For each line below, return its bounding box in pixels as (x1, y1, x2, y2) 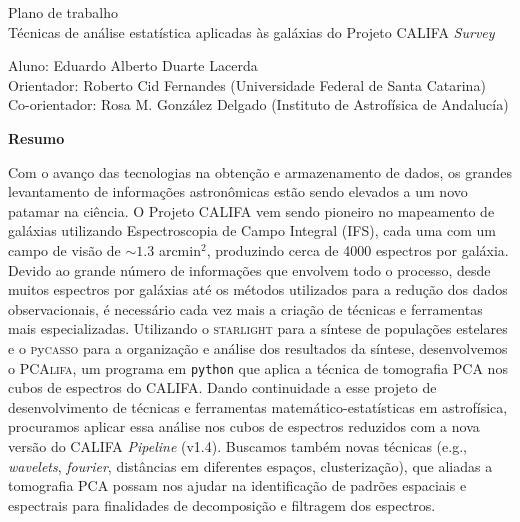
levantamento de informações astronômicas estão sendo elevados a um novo (8, 181, 468, 202)
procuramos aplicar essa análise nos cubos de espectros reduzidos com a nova (8, 416, 480, 437)
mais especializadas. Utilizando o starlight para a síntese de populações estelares (8, 318, 508, 339)
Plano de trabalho (8, 2, 118, 22)
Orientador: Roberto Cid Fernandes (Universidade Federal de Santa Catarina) (8, 74, 486, 95)
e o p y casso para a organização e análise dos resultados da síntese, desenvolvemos (8, 337, 508, 358)
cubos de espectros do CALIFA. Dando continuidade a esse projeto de (8, 377, 437, 398)
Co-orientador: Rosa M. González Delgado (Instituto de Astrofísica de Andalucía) (8, 94, 509, 115)
